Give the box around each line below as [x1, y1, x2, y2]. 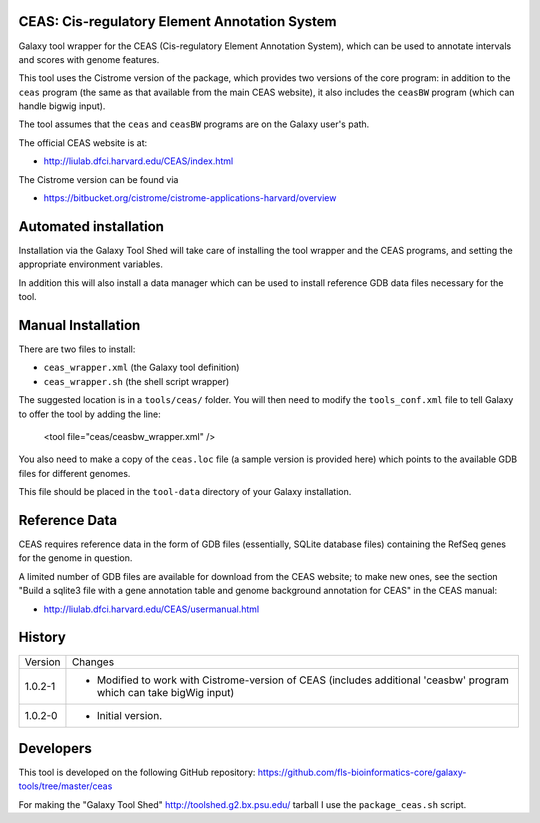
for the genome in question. [18, 552, 133, 564]
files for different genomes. [18, 467, 131, 479]
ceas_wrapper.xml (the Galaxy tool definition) [43, 361, 240, 374]
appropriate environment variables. [18, 258, 164, 270]
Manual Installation [18, 316, 141, 334]
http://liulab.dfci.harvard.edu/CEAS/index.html [43, 155, 234, 167]
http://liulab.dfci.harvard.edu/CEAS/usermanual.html [43, 603, 260, 615]
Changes [71, 655, 115, 669]
